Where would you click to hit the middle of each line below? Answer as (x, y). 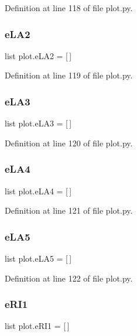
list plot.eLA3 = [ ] (38, 123)
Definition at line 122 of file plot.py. (69, 278)
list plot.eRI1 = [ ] (37, 326)
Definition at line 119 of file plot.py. (69, 75)
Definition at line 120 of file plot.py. (69, 143)
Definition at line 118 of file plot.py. (69, 8)
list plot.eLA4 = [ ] (38, 191)
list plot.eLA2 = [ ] (38, 55)
